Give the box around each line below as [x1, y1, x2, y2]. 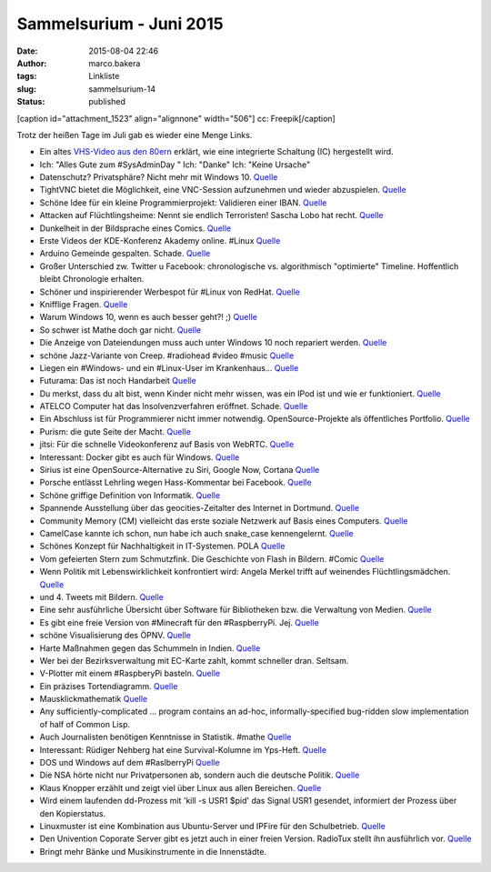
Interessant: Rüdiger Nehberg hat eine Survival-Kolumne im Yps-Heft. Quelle [39, 744, 327, 755]
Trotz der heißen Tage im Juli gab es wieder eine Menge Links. [16, 129, 253, 140]
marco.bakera [88, 57, 141, 68]
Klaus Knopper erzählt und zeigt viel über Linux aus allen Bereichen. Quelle [39, 782, 322, 793]
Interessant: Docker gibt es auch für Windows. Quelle [39, 451, 240, 463]
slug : [16, 83, 36, 95]
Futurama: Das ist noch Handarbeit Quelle [39, 376, 196, 386]
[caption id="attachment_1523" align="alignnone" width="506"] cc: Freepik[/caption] [16, 113, 336, 124]
